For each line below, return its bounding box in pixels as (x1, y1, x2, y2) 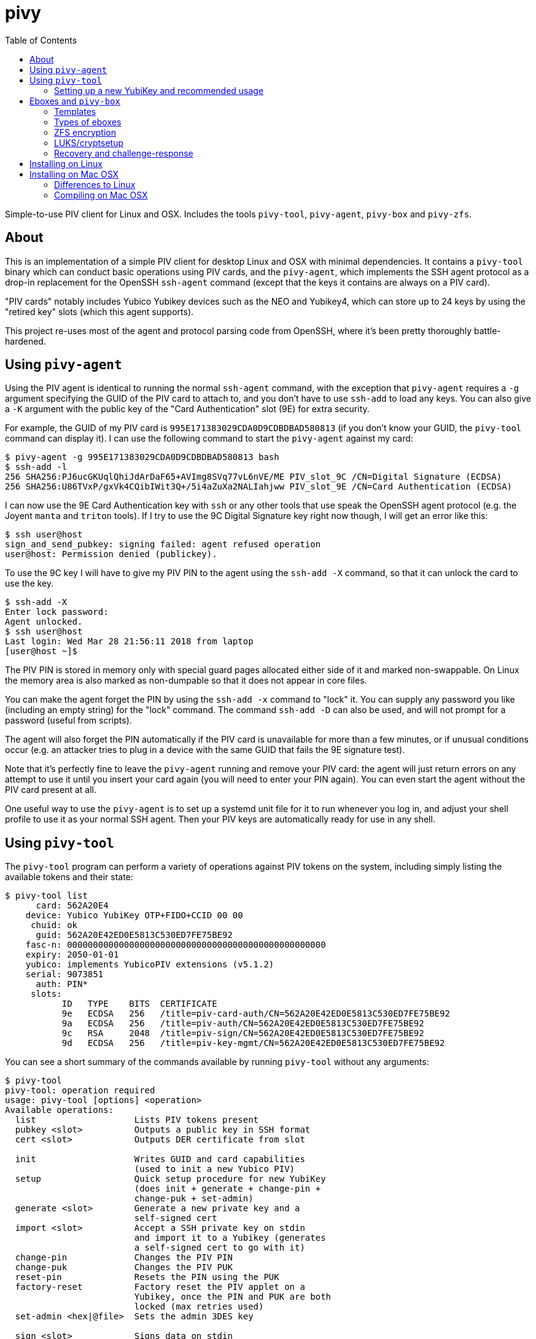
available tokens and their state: (5, 872, 133, 883)
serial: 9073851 (25, 969, 104, 980)
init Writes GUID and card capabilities (15, 1154, 305, 1165)
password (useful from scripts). (5, 715, 132, 726)
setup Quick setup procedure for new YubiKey (15, 1174, 326, 1184)
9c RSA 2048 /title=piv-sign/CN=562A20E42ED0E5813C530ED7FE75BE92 (61, 1028, 424, 1039)
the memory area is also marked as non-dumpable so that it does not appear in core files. (5, 675, 367, 686)
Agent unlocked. (5, 617, 83, 627)
